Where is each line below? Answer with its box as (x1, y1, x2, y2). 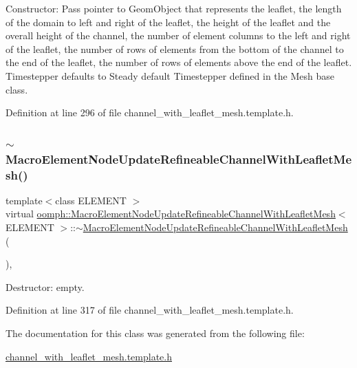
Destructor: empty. (6, 279, 85, 294)
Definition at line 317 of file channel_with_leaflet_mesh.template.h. (6, 303, 294, 317)
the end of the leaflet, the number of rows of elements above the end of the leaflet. (6, 55, 352, 69)
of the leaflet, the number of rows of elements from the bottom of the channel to (6, 41, 344, 56)
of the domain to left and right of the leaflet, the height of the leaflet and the (6, 14, 331, 29)
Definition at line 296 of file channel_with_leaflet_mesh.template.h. (6, 105, 294, 120)
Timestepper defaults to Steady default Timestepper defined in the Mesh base (6, 68, 335, 83)
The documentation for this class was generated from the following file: (6, 325, 305, 340)
